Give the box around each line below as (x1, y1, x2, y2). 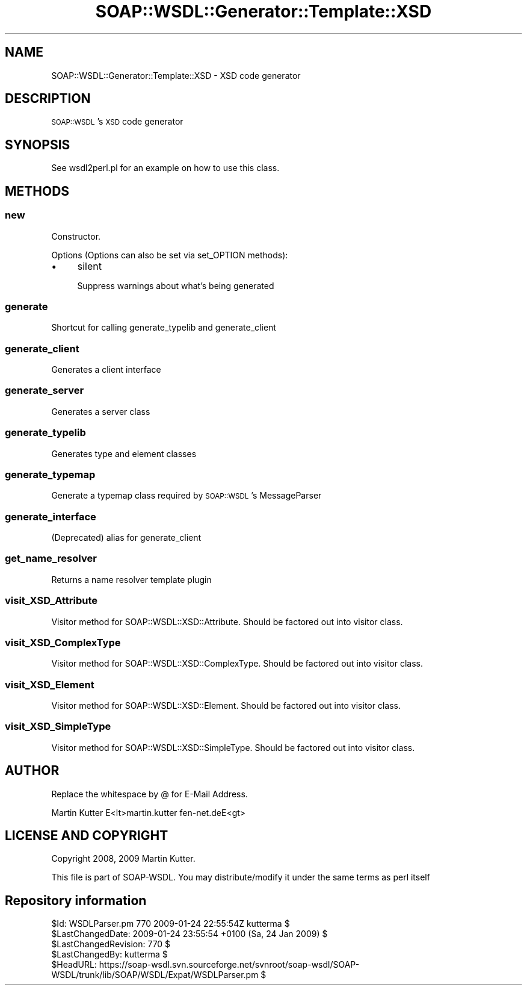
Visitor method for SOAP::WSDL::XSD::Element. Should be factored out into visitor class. (51, 700, 401, 711)
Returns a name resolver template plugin (51, 574, 212, 585)
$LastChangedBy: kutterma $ (51, 949, 168, 960)
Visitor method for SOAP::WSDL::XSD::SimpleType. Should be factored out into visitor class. (51, 742, 415, 753)
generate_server (5, 384, 84, 397)
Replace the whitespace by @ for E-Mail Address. (51, 788, 248, 799)
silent (77, 260, 102, 272)
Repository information (5, 892, 147, 908)
